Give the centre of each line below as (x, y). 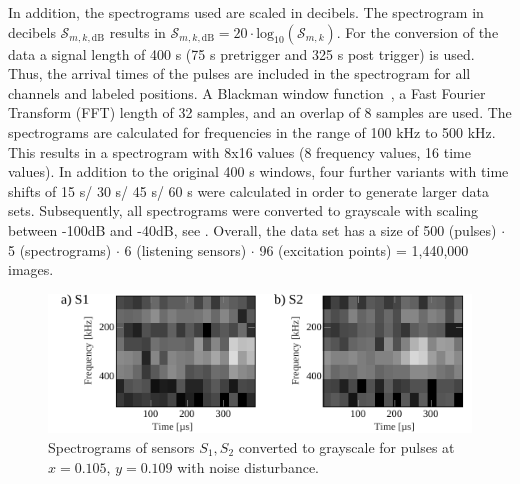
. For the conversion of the (417, 31)
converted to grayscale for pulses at (346, 447)
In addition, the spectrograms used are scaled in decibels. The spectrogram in (246, 12)
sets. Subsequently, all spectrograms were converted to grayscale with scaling (243, 210)
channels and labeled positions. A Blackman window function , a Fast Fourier (247, 92)
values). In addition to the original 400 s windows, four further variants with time (258, 171)
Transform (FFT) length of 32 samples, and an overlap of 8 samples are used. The (260, 112)
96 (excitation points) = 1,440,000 (364, 249)
